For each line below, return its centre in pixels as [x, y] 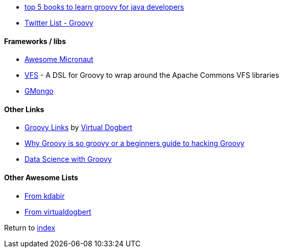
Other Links [24, 109]
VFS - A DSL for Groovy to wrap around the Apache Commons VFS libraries [152, 75]
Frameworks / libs [35, 41]
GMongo [39, 91]
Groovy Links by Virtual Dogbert [78, 128]
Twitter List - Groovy [59, 23]
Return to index [30, 227]
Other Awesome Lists [41, 178]
